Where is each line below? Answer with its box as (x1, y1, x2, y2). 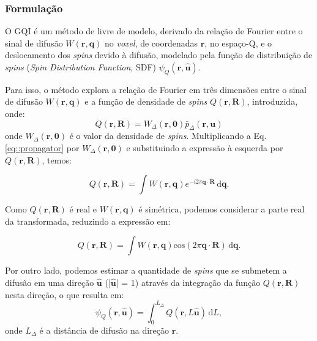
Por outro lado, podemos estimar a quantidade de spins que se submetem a (5, 264, 287, 277)
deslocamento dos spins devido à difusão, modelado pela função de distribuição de (5, 48, 313, 61)
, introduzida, (247, 95, 298, 108)
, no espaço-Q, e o (204, 36, 272, 49)
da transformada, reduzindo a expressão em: (5, 214, 171, 227)
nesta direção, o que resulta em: (5, 288, 124, 301)
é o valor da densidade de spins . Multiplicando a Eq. (69, 129, 267, 142)
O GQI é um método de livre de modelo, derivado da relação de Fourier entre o (5, 24, 303, 37)
